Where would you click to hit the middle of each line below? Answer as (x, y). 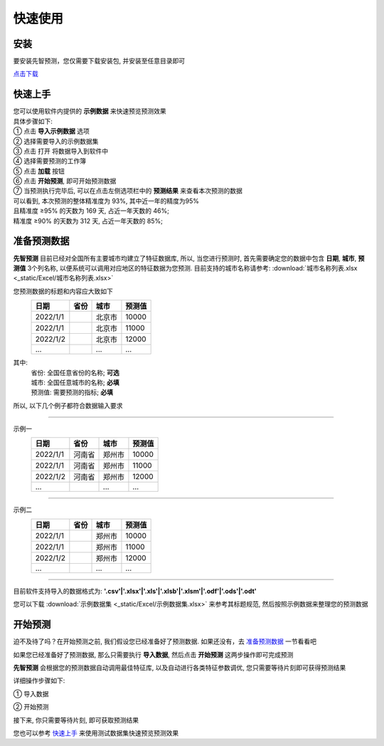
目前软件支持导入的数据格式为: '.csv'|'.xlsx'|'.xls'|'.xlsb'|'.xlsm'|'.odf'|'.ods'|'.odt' (135, 591)
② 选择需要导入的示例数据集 (56, 141)
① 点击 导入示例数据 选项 (52, 131)
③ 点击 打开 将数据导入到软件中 (61, 151)
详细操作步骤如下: (39, 681)
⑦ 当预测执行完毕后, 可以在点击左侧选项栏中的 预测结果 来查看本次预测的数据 (128, 191)
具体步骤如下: (33, 121)
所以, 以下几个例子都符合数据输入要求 (68, 405)
